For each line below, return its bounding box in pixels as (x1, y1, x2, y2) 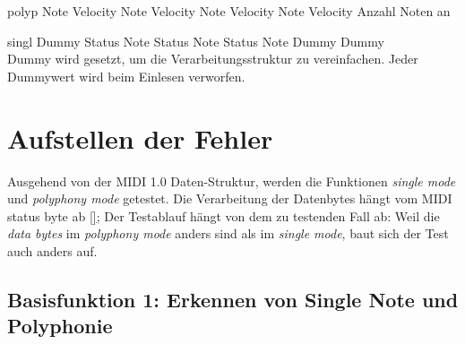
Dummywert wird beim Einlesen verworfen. (7, 66, 245, 85)
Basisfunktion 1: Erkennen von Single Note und (7, 285, 459, 313)
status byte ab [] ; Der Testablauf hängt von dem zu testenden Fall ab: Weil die (7, 206, 440, 225)
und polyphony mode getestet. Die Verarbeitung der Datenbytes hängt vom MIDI (7, 189, 452, 208)
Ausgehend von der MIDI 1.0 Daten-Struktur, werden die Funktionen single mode (7, 171, 456, 190)
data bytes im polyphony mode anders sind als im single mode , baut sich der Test (7, 224, 449, 243)
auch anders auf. (7, 241, 98, 260)
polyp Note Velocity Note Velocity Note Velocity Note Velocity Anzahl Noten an (7, 2, 451, 20)
